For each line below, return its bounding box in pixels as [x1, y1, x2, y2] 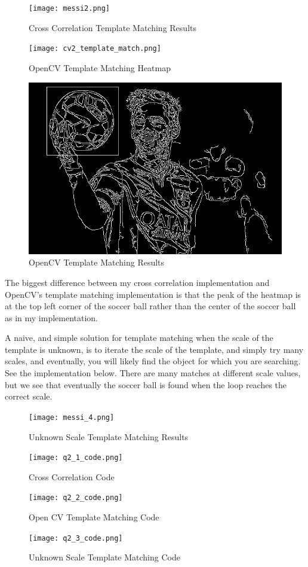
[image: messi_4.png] [29, 413, 115, 422]
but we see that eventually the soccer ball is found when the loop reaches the [5, 378, 287, 391]
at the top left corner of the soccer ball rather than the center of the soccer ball [5, 300, 296, 312]
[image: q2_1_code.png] [29, 453, 123, 462]
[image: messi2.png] [29, 4, 110, 13]
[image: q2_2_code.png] [29, 493, 123, 502]
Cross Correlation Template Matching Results [29, 21, 196, 33]
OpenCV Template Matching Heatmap [29, 61, 171, 74]
